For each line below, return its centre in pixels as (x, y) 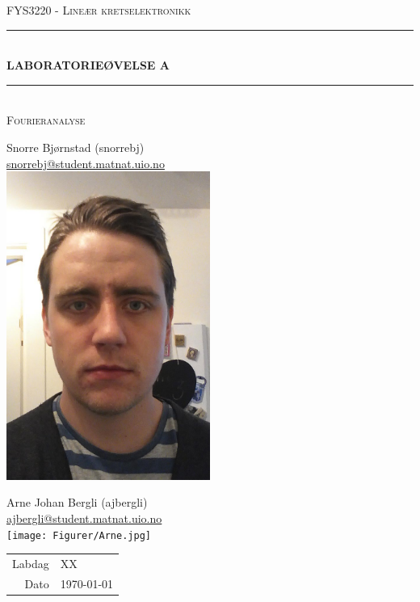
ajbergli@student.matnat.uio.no (84, 518)
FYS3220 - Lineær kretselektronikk (99, 10)
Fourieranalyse (46, 120)
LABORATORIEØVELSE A (88, 65)
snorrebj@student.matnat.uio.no (86, 163)
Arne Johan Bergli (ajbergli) (77, 502)
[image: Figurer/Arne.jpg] (79, 535)
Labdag (31, 564)
